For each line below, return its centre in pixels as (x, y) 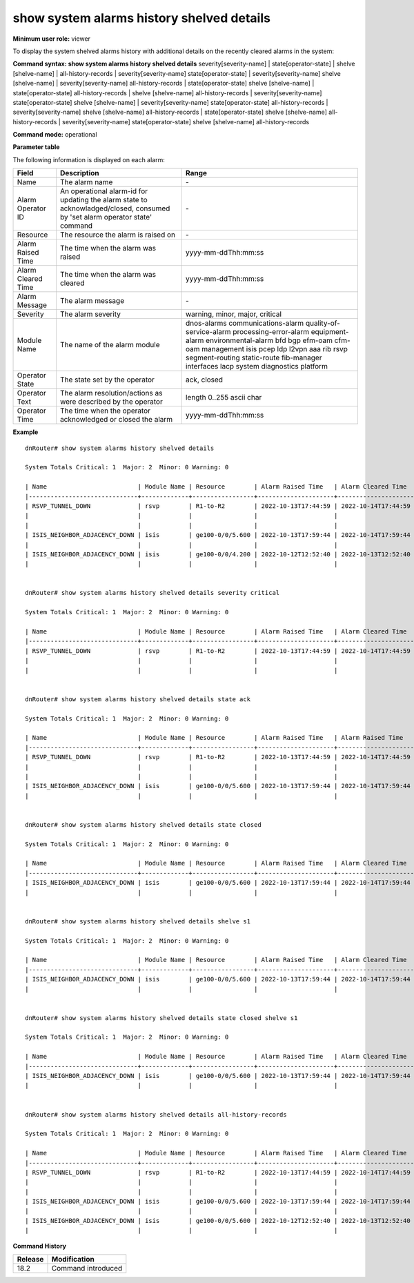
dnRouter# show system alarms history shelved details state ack (138, 699)
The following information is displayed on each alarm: (89, 159)
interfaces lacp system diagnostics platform (256, 366)
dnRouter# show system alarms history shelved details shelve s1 (138, 921)
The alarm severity (90, 314)
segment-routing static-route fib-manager (254, 358)
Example (26, 432)
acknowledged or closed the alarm (116, 420)
